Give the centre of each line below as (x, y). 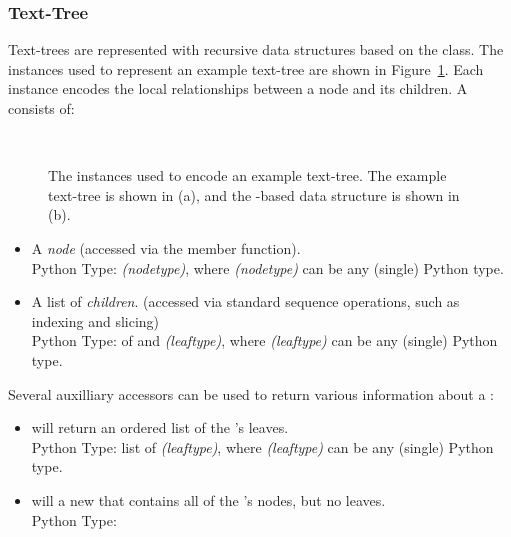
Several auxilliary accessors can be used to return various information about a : (251, 393)
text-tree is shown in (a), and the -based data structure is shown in (254, 194)
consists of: (41, 108)
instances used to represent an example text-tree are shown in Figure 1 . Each (246, 68)
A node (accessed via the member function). (166, 247)
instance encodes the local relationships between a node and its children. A (238, 88)
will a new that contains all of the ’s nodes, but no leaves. (208, 499)
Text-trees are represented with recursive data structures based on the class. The (256, 49)
